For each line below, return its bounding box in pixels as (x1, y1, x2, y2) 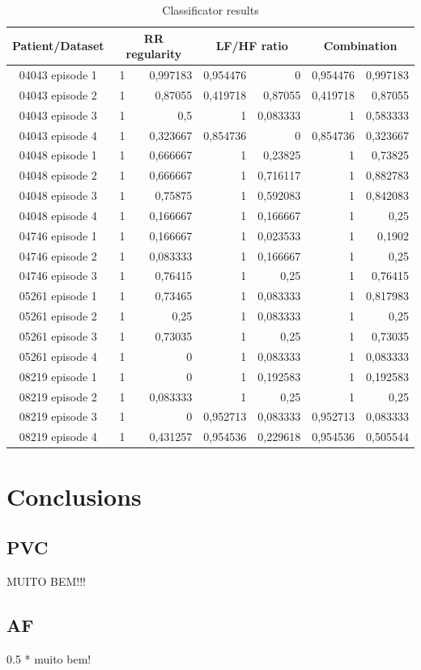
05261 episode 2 (19, 307, 97, 324)
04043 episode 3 (19, 106, 97, 123)
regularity (125, 45, 182, 62)
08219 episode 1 (19, 367, 97, 384)
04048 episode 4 (19, 206, 97, 223)
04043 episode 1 (19, 66, 97, 83)
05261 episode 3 (19, 328, 97, 344)
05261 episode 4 (19, 347, 97, 364)
